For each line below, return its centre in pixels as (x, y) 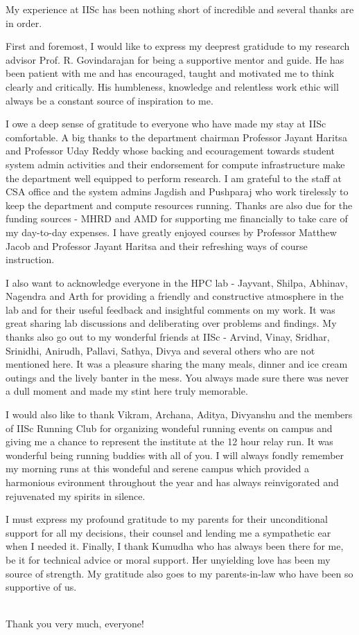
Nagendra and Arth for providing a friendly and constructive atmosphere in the (175, 296)
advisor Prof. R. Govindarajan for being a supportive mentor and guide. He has (175, 59)
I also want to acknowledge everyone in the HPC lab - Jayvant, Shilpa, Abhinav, (177, 282)
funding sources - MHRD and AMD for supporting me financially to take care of (177, 218)
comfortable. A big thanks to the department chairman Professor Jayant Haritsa (176, 137)
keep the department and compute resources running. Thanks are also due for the (179, 205)
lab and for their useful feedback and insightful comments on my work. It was (170, 309)
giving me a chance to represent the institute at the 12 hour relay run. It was (169, 441)
